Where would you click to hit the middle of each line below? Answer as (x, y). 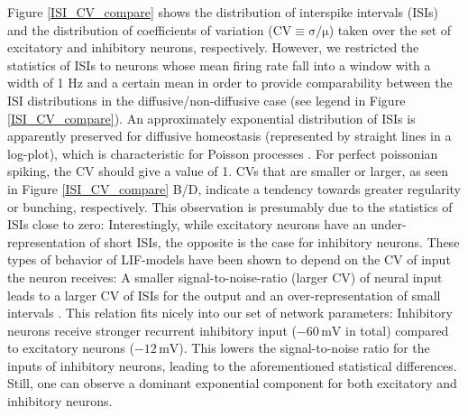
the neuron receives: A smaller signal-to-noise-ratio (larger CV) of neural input (225, 277)
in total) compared (397, 330)
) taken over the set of (390, 29)
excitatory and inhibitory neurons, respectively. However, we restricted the (213, 47)
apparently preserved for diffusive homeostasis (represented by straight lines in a (229, 136)
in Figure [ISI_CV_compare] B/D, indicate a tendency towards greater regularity (234, 188)
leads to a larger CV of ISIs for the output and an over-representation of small (224, 295)
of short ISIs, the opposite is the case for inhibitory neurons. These (275, 241)
